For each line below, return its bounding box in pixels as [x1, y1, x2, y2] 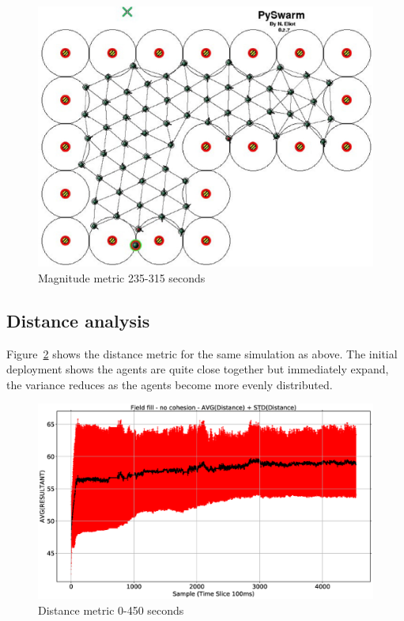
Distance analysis [6, 308, 150, 332]
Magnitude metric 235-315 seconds [38, 269, 206, 286]
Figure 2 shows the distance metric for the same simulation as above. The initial [6, 345, 398, 362]
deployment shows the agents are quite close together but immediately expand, [6, 361, 389, 377]
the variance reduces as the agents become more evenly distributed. [6, 376, 333, 392]
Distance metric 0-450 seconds [38, 601, 184, 618]
